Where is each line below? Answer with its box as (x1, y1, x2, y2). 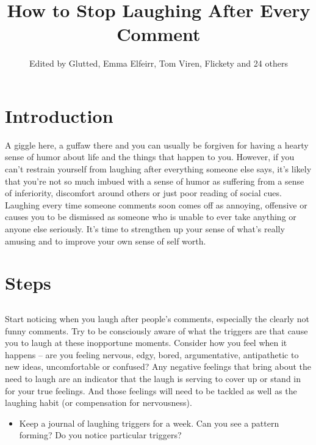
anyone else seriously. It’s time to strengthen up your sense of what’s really (5, 223, 285, 235)
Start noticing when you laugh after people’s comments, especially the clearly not (5, 312, 309, 325)
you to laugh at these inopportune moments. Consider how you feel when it (5, 336, 287, 349)
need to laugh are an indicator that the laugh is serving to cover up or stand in (5, 372, 301, 384)
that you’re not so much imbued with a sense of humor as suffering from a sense (5, 174, 304, 187)
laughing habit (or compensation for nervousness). (5, 396, 192, 409)
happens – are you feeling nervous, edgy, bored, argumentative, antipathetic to (5, 348, 299, 361)
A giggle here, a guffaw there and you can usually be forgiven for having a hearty (5, 138, 309, 151)
